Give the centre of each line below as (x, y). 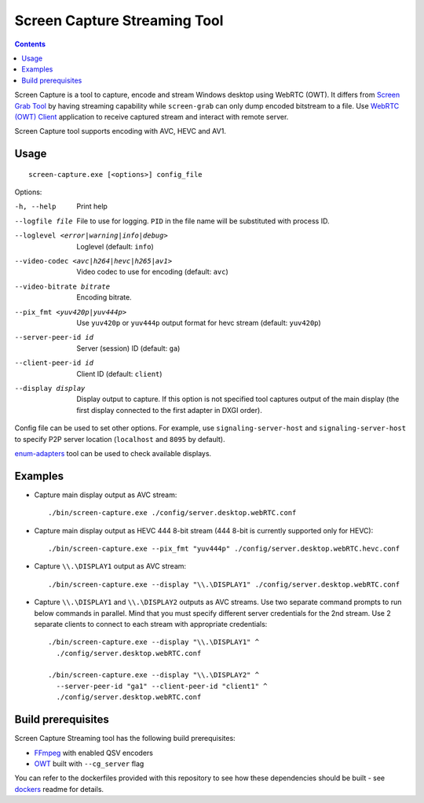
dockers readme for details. (59, 789)
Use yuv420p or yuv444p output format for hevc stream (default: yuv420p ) (199, 322)
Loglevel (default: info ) (115, 246)
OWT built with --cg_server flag (89, 764)
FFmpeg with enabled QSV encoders (93, 753)
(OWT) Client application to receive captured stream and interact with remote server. (152, 116)
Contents (30, 44)
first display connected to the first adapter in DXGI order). (169, 410)
